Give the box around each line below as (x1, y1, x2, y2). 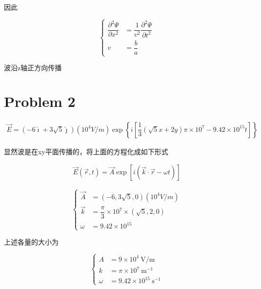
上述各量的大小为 (4, 236, 59, 247)
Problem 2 (4, 91, 76, 111)
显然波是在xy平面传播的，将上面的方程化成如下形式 (4, 146, 168, 156)
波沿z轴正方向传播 (4, 62, 62, 73)
